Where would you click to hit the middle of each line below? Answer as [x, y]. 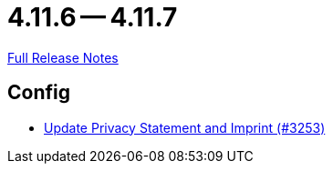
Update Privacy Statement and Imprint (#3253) [185, 127]
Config [39, 93]
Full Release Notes [63, 57]
